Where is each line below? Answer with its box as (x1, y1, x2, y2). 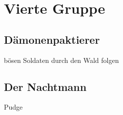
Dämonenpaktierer (4, 31, 100, 47)
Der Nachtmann (4, 79, 87, 94)
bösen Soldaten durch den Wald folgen (4, 55, 119, 65)
